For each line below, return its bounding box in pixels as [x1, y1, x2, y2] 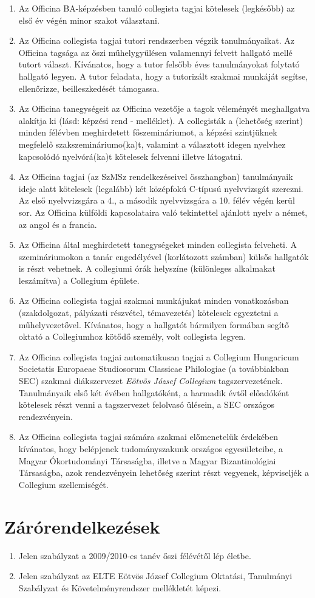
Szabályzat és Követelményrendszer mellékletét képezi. [18, 581, 222, 594]
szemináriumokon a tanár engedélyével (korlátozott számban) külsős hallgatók [18, 250, 309, 263]
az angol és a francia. [18, 218, 97, 230]
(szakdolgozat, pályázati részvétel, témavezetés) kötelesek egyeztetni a [18, 306, 279, 319]
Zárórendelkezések [4, 514, 160, 538]
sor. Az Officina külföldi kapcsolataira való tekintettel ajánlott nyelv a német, [18, 205, 308, 218]
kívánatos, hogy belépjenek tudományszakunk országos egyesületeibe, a [18, 442, 283, 455]
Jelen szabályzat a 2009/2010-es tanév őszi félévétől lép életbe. [18, 549, 251, 562]
